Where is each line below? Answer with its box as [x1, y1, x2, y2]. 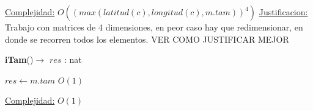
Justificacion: [259, 5, 308, 18]
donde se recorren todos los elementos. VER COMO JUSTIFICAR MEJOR [5, 32, 289, 45]
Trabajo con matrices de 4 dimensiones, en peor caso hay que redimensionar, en [5, 21, 303, 33]
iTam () [5, 53, 34, 66]
